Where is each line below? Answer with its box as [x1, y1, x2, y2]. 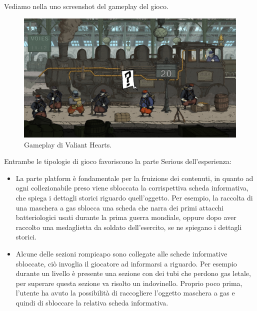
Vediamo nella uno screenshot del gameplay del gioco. [4, 1, 168, 11]
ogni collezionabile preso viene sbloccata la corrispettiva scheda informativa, [15, 182, 248, 193]
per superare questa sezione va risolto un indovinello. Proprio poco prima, [15, 277, 242, 288]
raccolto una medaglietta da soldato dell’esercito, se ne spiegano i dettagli [15, 221, 242, 232]
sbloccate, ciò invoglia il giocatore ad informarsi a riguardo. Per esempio [15, 258, 237, 268]
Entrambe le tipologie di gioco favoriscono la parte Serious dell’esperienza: [4, 156, 231, 166]
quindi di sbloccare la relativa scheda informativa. [15, 297, 168, 307]
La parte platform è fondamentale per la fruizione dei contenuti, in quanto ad [15, 172, 253, 183]
